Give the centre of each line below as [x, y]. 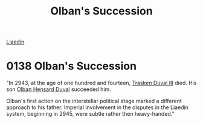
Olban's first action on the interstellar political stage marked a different [94, 101]
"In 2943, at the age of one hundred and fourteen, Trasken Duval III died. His [101, 83]
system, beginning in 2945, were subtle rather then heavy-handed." [91, 114]
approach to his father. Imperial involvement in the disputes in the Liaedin [98, 107]
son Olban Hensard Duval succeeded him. [59, 89]
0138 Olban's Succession [72, 66]
